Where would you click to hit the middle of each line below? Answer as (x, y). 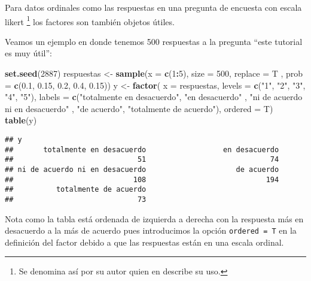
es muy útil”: (29, 53)
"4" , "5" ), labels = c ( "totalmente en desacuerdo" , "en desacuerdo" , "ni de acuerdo (154, 97)
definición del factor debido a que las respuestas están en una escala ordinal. (144, 242)
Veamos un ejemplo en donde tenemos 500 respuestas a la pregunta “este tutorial (154, 41)
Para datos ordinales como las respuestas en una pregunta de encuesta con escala (153, 7)
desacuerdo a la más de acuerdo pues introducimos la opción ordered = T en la (151, 230)
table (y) (21, 120)
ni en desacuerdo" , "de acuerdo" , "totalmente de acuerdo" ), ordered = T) (139, 108)
